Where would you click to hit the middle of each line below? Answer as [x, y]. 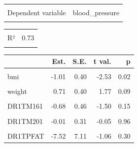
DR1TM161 [25, 106]
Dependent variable [37, 12]
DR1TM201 [25, 121]
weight [17, 91]
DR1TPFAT [26, 135]
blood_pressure [96, 12]
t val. [102, 61]
